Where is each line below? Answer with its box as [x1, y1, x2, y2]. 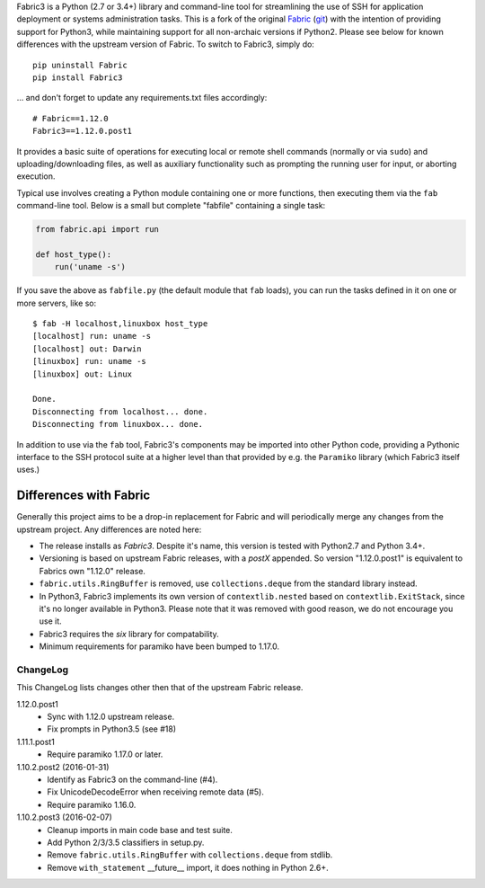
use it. [39, 616, 62, 626]
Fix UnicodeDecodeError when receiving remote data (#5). [47, 786, 264, 797]
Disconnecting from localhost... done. [32, 406, 208, 417]
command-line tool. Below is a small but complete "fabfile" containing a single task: [16, 200, 326, 211]
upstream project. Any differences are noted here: [16, 524, 202, 535]
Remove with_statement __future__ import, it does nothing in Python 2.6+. [47, 862, 329, 873]
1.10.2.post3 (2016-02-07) [16, 812, 112, 822]
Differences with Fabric [16, 488, 151, 503]
